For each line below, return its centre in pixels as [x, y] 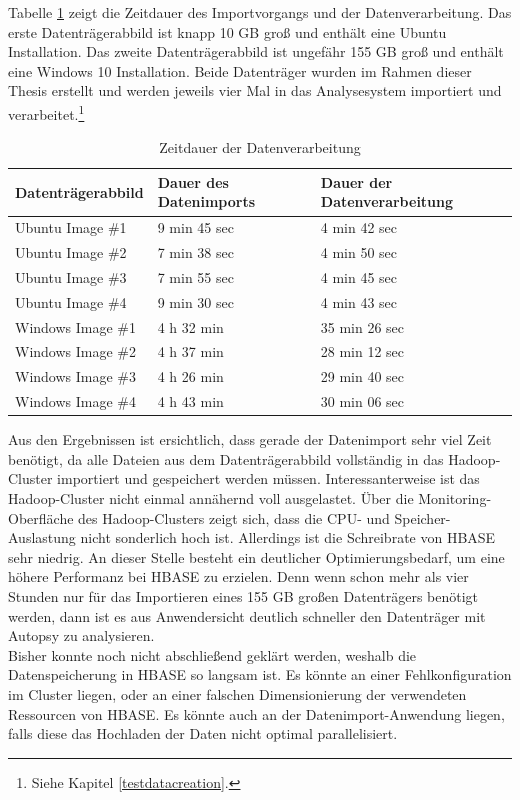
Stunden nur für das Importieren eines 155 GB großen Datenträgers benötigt [243, 596]
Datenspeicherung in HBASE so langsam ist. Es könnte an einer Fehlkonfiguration [260, 674]
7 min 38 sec [195, 252]
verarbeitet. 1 [46, 112]
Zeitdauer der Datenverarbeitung [260, 147]
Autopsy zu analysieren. [81, 635]
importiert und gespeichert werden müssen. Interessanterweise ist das [268, 478]
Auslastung [42, 537]
